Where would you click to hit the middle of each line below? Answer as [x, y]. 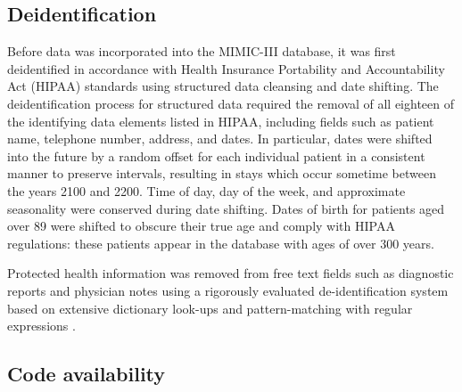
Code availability [87, 374]
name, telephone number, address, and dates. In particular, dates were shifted [220, 139]
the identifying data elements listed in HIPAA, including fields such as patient [221, 121]
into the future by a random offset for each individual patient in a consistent [216, 155]
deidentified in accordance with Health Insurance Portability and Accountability [226, 68]
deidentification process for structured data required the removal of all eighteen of [231, 103]
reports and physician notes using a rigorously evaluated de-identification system [228, 290]
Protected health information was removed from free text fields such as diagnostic [231, 273]
